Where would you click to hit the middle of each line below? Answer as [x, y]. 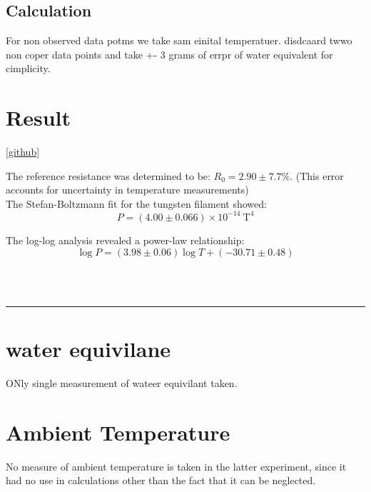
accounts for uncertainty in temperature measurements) [127, 190]
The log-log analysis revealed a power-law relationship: [125, 240]
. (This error [317, 175]
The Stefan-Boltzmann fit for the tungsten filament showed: [136, 203]
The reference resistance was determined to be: [108, 175]
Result [38, 117]
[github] [23, 152]
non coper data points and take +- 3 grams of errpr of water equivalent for [169, 54]
